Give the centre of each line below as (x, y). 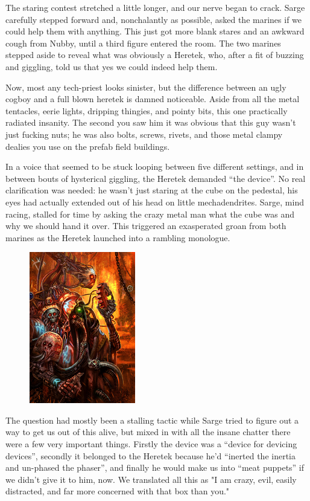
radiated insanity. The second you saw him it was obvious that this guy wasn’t (151, 122)
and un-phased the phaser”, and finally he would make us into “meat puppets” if (155, 467)
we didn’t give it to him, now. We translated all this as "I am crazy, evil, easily (151, 479)
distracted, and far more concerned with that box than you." (118, 491)
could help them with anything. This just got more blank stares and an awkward (155, 31)
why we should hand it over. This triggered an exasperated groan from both (146, 226)
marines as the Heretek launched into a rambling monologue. (118, 237)
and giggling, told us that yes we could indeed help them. (112, 66)
